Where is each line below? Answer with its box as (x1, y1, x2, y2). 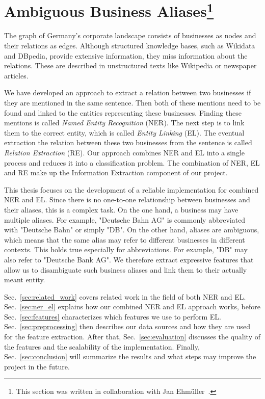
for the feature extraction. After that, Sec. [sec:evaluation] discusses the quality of (4, 331, 261, 342)
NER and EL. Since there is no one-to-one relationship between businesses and (4, 194, 250, 205)
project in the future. (4, 361, 70, 371)
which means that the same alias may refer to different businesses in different (4, 234, 245, 245)
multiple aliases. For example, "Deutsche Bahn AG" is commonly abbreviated (4, 214, 246, 225)
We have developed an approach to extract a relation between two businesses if (4, 87, 251, 98)
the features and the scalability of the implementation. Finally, (4, 341, 200, 352)
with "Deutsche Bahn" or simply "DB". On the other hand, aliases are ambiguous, (4, 224, 259, 235)
